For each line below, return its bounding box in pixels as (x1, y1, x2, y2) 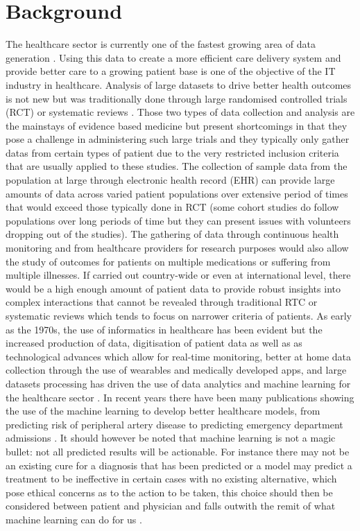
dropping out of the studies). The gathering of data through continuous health (6, 227, 339, 241)
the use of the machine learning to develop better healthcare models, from (6, 403, 320, 418)
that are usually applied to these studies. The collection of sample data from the (6, 159, 348, 173)
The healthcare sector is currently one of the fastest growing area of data (6, 37, 316, 51)
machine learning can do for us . (6, 512, 142, 526)
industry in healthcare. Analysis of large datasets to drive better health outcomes (6, 77, 352, 92)
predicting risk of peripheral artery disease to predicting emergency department (6, 417, 343, 431)
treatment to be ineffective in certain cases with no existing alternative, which (6, 471, 337, 486)
